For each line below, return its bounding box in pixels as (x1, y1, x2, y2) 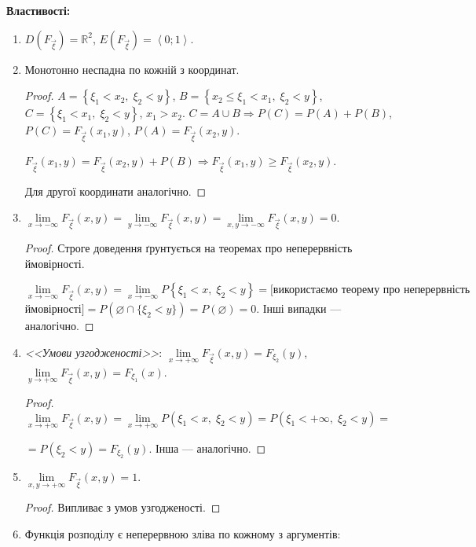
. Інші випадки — (256, 299, 342, 316)
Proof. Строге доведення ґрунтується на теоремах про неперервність (24, 240, 353, 256)
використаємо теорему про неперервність (273, 285, 471, 296)
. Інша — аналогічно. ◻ (148, 439, 266, 456)
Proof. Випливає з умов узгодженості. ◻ (24, 499, 221, 516)
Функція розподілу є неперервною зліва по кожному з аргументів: (24, 526, 341, 542)
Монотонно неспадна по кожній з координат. (24, 61, 240, 77)
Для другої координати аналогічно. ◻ (24, 182, 207, 199)
